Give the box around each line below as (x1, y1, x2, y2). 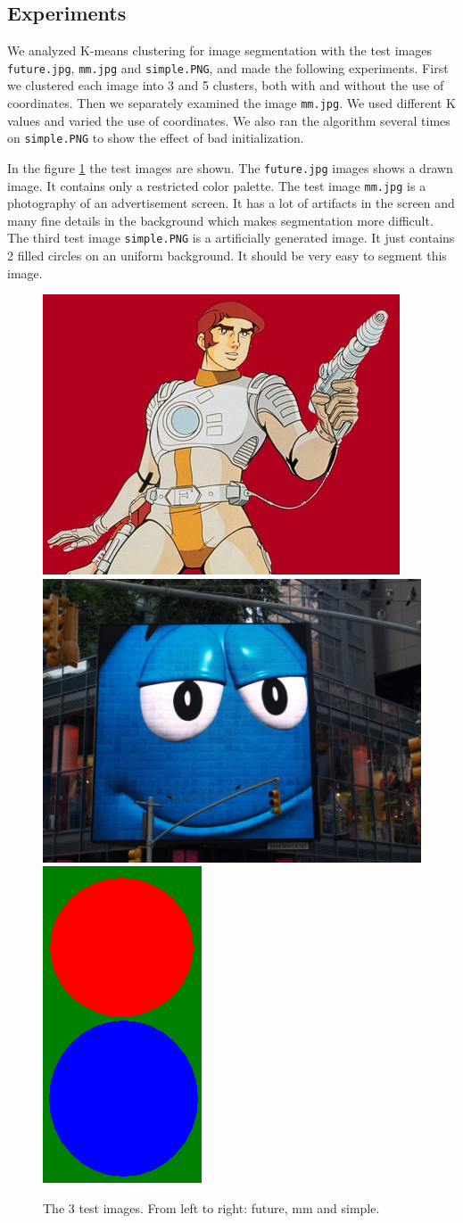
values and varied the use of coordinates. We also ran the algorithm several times (7, 111, 451, 129)
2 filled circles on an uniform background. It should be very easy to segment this (7, 246, 447, 265)
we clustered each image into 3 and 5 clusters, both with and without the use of (7, 76, 444, 95)
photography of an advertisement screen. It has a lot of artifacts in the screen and (7, 194, 455, 212)
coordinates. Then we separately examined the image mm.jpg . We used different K (7, 94, 456, 112)
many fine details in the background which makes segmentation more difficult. (7, 211, 434, 229)
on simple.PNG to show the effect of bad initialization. (7, 128, 304, 147)
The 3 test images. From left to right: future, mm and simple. (43, 1199, 380, 1218)
